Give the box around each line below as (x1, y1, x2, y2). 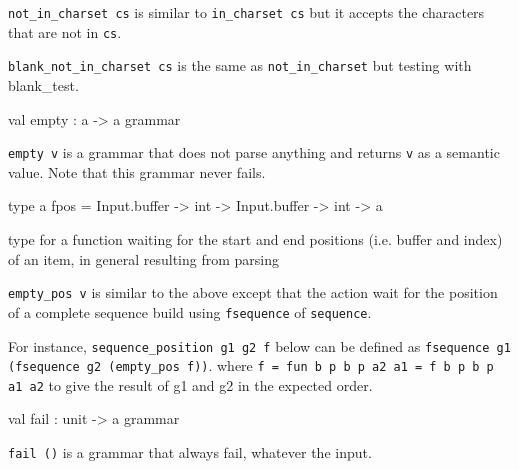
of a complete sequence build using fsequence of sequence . (8, 301, 372, 322)
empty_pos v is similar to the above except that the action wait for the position (8, 282, 498, 303)
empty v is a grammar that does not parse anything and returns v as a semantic (8, 142, 500, 163)
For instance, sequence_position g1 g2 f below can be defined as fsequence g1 (8, 335, 511, 356)
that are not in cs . (8, 21, 122, 42)
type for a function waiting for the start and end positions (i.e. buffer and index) (8, 229, 503, 249)
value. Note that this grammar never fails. (8, 161, 266, 182)
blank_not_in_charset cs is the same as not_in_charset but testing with (8, 55, 472, 76)
